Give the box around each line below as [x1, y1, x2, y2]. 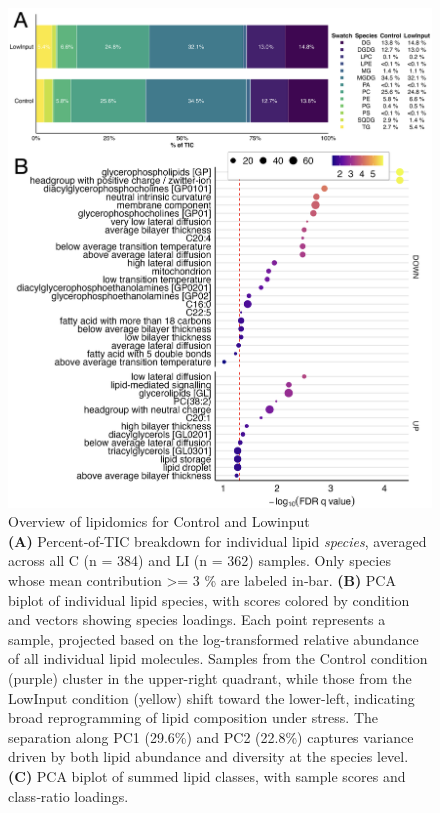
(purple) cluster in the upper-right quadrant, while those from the [8, 667, 412, 688]
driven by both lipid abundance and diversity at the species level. [8, 746, 409, 767]
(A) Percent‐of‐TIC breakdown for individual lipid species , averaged [8, 530, 427, 551]
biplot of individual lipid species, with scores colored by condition [8, 589, 410, 610]
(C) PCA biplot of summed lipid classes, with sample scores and [8, 765, 406, 786]
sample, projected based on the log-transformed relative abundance [8, 628, 419, 649]
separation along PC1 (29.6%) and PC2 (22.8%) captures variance [8, 726, 414, 747]
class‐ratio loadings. [8, 785, 129, 806]
